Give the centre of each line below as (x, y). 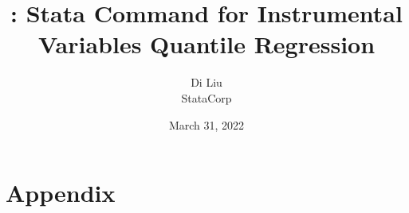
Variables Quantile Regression (206, 44)
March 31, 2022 (206, 124)
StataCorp (206, 97)
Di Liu (206, 82)
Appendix (61, 193)
